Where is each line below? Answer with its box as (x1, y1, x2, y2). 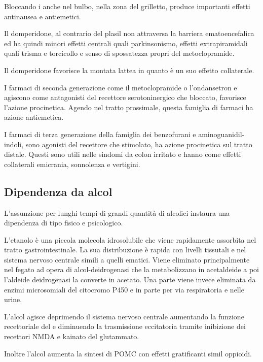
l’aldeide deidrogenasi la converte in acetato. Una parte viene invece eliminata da (4, 274, 256, 285)
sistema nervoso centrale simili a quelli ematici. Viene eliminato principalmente (4, 254, 250, 265)
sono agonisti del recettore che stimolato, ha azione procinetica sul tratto (25, 139, 252, 149)
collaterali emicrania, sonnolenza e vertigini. (4, 158, 140, 169)
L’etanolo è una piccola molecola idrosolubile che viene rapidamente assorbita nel (4, 234, 256, 245)
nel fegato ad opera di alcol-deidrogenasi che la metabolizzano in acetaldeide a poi (4, 264, 259, 275)
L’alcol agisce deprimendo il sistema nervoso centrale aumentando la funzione (4, 311, 244, 321)
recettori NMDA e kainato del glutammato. (4, 331, 139, 342)
